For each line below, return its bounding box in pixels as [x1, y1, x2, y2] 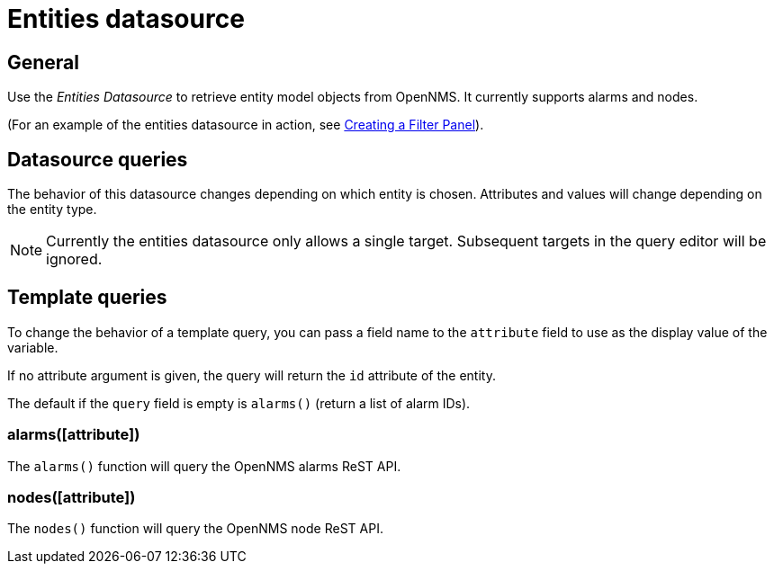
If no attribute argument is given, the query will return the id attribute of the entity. [7, 367, 496, 383]
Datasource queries [7, 147, 188, 171]
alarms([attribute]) [7, 425, 140, 444]
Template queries [7, 286, 167, 309]
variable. [7, 339, 58, 355]
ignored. [46, 250, 103, 269]
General [7, 50, 80, 74]
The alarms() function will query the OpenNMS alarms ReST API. [7, 458, 401, 474]
